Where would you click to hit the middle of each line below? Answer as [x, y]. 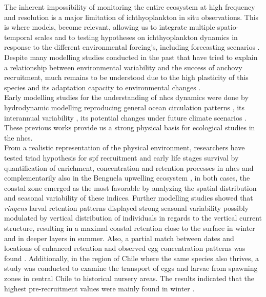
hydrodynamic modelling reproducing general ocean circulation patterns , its [125, 107]
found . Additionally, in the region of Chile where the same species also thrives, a [132, 258]
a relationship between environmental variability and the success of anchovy [123, 67]
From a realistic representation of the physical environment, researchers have [125, 147]
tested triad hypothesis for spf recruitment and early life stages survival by [121, 157]
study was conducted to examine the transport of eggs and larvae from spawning [131, 268]
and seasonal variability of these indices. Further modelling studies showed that [129, 198]
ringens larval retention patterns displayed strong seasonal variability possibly [126, 207]
